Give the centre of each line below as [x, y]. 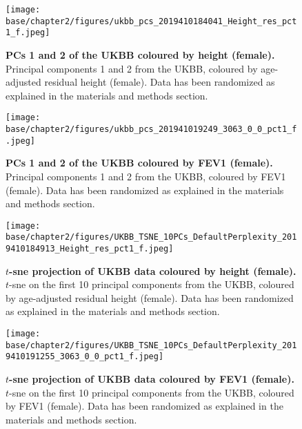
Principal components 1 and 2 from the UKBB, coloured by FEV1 [146, 176]
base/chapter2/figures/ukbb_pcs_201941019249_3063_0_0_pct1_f [151, 129]
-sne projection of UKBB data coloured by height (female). [153, 270]
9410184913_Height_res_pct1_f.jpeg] [90, 249]
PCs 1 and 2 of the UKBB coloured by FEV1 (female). [139, 163]
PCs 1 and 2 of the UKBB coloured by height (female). [140, 54]
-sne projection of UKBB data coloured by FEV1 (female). [152, 379]
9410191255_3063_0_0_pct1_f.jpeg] [85, 357]
